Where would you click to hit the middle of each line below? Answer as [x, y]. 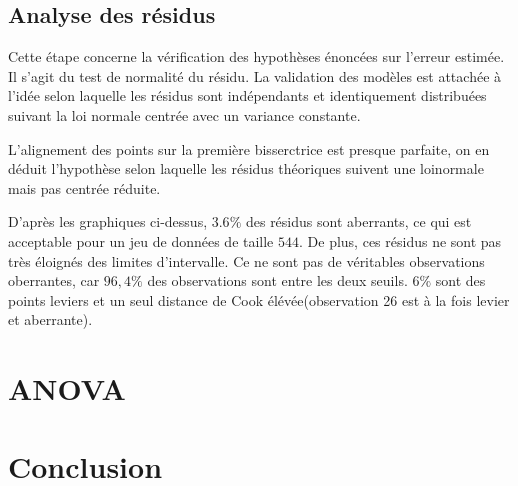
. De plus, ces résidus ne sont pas [400, 240]
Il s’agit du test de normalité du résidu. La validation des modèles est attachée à [255, 75]
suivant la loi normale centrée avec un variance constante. [184, 114]
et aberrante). [50, 319]
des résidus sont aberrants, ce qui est [358, 221]
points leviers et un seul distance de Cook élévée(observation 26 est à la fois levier [259, 299]
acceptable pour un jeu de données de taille [141, 240]
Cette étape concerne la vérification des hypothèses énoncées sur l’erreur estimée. [256, 56]
